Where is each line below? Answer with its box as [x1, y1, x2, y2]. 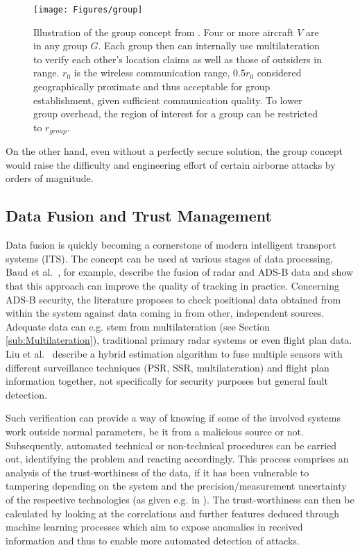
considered [257, 65, 302, 80]
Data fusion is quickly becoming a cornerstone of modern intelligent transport [6, 237, 336, 252]
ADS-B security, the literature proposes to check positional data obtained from [6, 292, 341, 306]
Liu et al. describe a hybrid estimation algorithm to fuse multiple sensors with [6, 347, 343, 360]
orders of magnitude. [6, 171, 94, 185]
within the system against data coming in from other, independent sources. [6, 306, 325, 320]
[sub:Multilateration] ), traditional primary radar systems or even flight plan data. [6, 333, 352, 347]
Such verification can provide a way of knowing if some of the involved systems [6, 410, 341, 425]
